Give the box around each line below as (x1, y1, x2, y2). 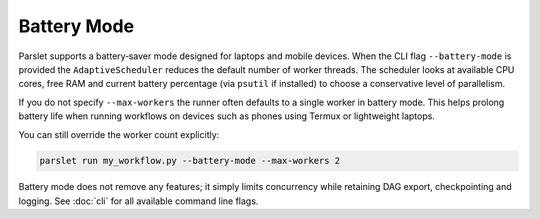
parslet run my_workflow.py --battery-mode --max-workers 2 (39, 155, 341, 167)
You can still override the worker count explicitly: (18, 128, 220, 140)
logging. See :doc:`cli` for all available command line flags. (18, 195, 259, 207)
